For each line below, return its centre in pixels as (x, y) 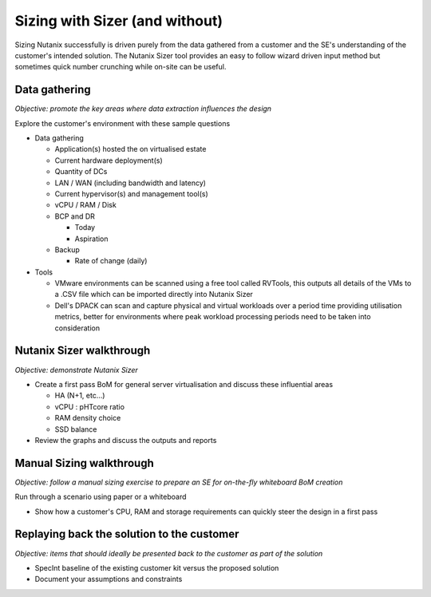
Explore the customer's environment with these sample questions (123, 123)
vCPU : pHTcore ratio (90, 406)
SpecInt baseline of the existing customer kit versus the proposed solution (157, 567)
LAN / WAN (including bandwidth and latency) (130, 183)
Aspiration (91, 239)
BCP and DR (75, 216)
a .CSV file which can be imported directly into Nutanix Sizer (154, 295)
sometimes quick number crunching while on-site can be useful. (121, 67)
